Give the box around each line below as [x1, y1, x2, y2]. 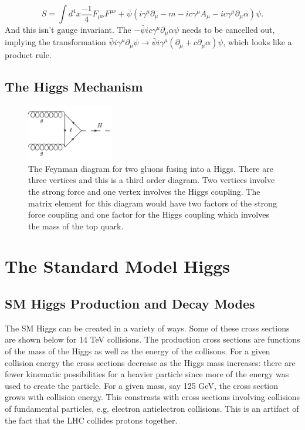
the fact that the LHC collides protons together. [5, 414, 178, 426]
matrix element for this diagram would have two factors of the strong [28, 197, 277, 209]
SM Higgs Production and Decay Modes [5, 294, 255, 313]
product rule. [5, 49, 52, 61]
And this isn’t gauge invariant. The [5, 23, 131, 35]
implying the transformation [5, 36, 106, 48]
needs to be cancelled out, [182, 23, 275, 35]
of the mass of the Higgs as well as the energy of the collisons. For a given [5, 345, 270, 357]
